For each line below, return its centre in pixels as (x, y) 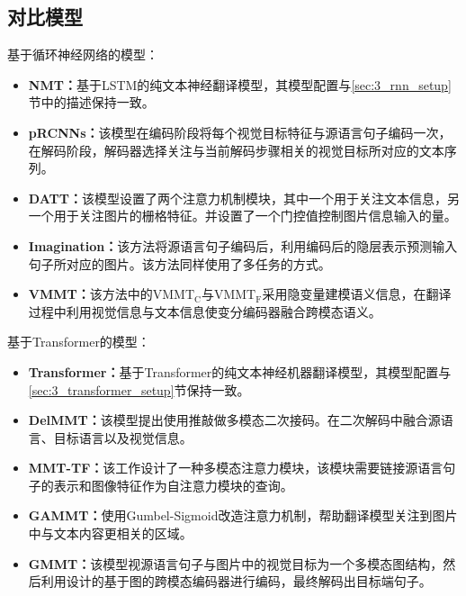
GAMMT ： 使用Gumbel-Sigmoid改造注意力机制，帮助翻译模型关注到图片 (243, 515)
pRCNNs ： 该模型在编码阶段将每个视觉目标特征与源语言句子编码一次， (240, 132)
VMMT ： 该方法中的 (90, 294)
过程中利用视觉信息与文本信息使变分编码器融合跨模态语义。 (205, 311)
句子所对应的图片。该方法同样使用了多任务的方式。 (179, 263)
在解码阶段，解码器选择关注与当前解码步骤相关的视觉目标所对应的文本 (236, 150)
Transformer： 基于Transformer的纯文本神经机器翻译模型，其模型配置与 (240, 371)
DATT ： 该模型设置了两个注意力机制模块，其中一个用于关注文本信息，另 (244, 198)
